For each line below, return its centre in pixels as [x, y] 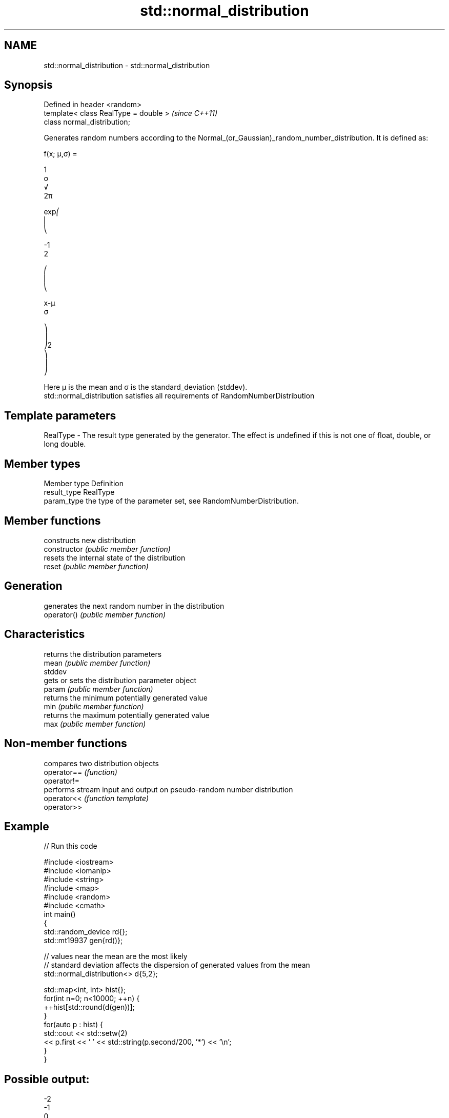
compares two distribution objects [101, 763]
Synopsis [28, 85]
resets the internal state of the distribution [115, 557]
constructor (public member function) [107, 549]
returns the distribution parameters [103, 654]
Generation [33, 586]
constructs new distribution [90, 540]
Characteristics [45, 634]
